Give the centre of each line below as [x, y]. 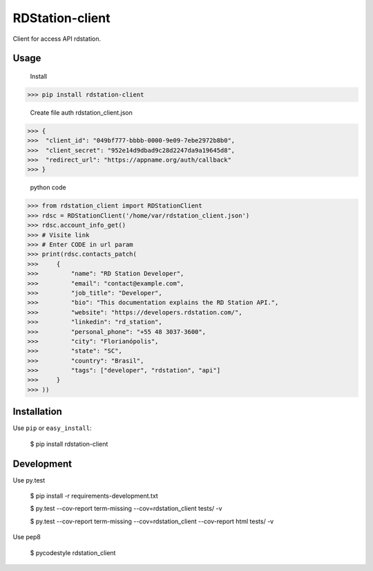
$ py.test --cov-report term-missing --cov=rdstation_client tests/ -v [126, 509]
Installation [37, 412]
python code [48, 187]
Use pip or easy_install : [52, 428]
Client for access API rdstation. [57, 39]
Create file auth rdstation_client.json [81, 112]
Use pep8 [27, 537]
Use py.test [29, 480]
